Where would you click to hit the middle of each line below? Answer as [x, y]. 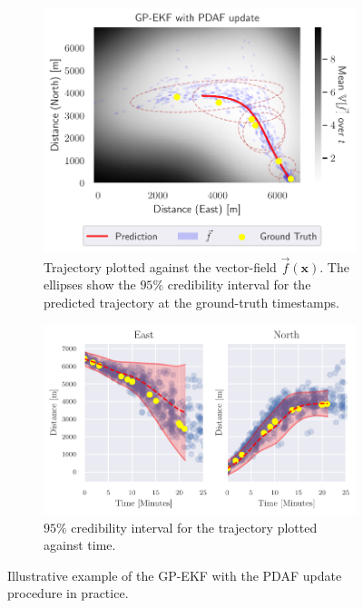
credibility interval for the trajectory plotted [194, 527]
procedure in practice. [68, 593]
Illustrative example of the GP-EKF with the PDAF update [175, 575]
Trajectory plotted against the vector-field [160, 266]
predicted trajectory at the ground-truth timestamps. [191, 302]
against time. [80, 545]
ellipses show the [90, 284]
